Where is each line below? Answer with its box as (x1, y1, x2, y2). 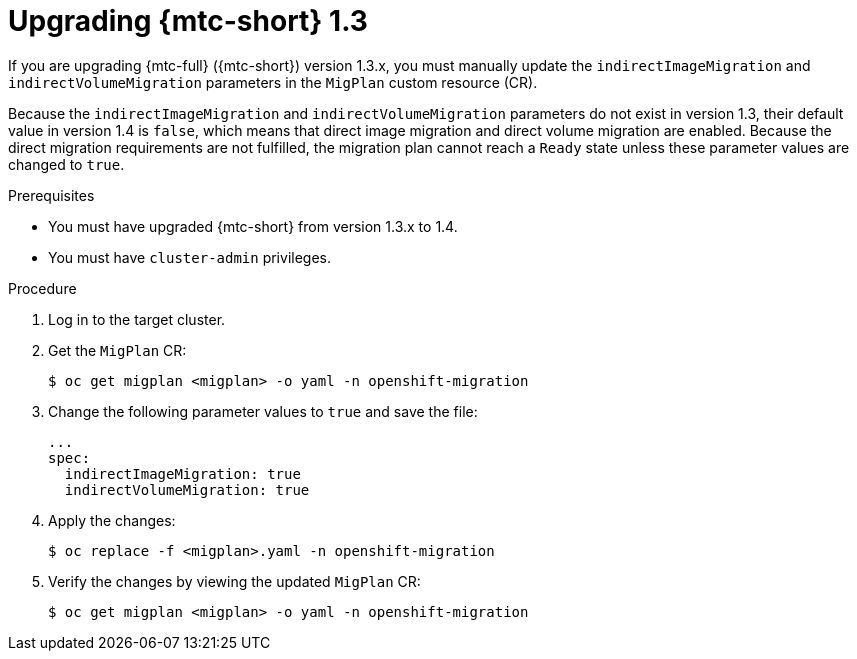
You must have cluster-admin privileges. (48, 248, 331, 266)
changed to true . (8, 155, 125, 173)
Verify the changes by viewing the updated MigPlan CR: (48, 572, 421, 590)
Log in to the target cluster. (48, 310, 226, 328)
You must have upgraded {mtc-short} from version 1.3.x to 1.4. (48, 217, 458, 235)
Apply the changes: (48, 511, 176, 529)
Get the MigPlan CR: (48, 341, 187, 359)
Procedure (8, 279, 77, 297)
